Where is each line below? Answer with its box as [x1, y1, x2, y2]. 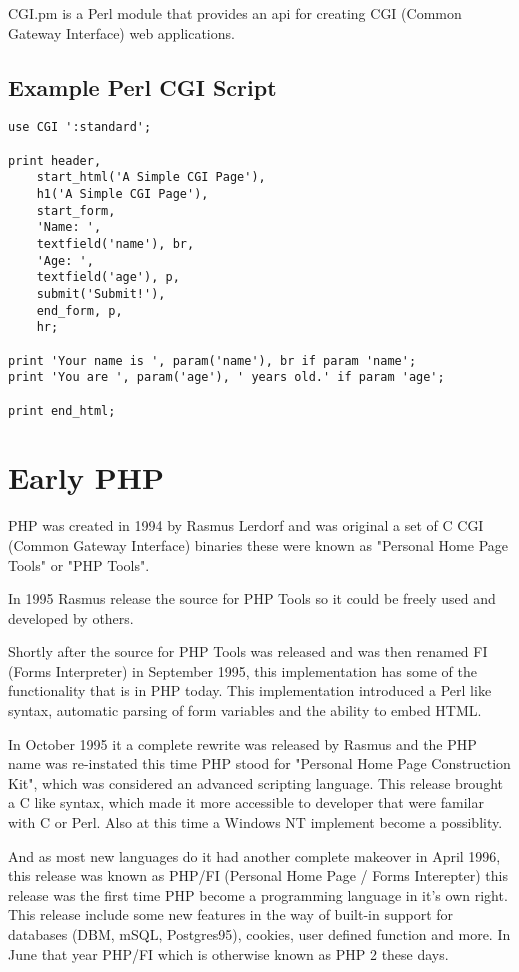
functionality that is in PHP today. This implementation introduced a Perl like [8, 680, 492, 701]
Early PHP [8, 457, 164, 498]
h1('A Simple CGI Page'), [36, 187, 209, 202]
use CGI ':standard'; [8, 120, 152, 135]
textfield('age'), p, [36, 270, 180, 285]
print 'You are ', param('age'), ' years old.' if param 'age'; [8, 370, 445, 385]
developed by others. [8, 607, 134, 628]
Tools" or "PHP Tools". [8, 554, 150, 575]
